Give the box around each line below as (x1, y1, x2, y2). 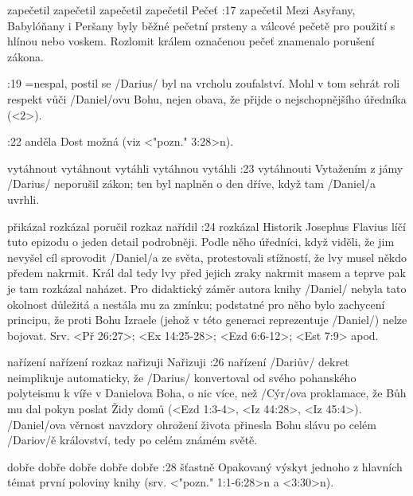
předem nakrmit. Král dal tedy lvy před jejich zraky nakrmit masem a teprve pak (7, 264, 406, 281)
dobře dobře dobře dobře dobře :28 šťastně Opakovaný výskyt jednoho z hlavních (7, 458, 403, 475)
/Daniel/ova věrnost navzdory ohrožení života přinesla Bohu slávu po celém (7, 416, 376, 432)
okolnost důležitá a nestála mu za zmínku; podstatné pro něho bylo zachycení (7, 295, 385, 312)
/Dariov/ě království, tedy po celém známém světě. (7, 432, 258, 448)
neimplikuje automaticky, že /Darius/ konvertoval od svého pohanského (7, 369, 357, 385)
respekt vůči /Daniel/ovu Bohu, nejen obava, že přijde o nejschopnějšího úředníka (7, 90, 407, 107)
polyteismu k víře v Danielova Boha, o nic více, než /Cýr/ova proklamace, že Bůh (7, 385, 407, 401)
